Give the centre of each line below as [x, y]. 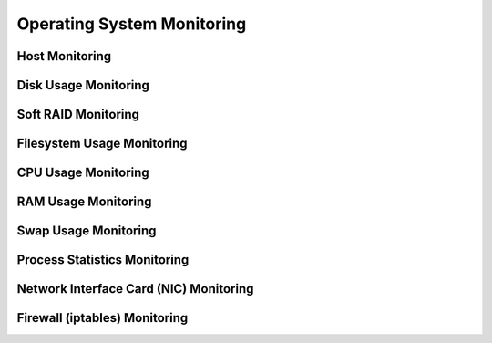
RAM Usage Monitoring [84, 202]
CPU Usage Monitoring [83, 173]
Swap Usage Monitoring [87, 231]
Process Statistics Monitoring [103, 260]
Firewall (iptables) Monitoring [102, 318]
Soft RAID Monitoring [78, 114]
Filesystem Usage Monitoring [102, 144]
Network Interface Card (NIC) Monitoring [135, 289]
